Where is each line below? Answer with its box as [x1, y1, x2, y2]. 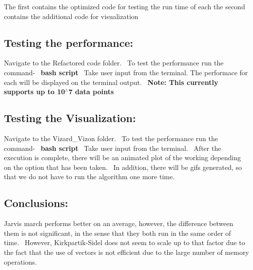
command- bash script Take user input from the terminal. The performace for [4, 67, 248, 77]
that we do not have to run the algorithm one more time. [4, 171, 175, 182]
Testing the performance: [4, 35, 134, 50]
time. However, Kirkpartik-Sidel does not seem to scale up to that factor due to [4, 237, 245, 248]
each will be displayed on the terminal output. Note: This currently [4, 77, 218, 87]
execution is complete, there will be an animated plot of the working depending [4, 152, 241, 163]
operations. [4, 256, 37, 267]
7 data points [68, 86, 114, 97]
